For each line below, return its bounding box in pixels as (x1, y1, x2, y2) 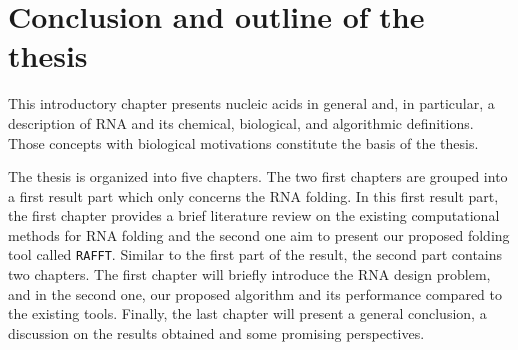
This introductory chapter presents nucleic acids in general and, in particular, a (8, 93, 495, 114)
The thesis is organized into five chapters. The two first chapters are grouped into (8, 166, 508, 187)
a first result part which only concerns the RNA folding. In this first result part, (8, 185, 499, 206)
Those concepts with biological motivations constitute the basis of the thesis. (8, 132, 479, 153)
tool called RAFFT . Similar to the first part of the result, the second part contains (8, 244, 503, 265)
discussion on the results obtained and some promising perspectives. (8, 322, 425, 343)
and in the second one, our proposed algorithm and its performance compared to (8, 283, 502, 304)
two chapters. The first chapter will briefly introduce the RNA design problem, (8, 264, 491, 285)
